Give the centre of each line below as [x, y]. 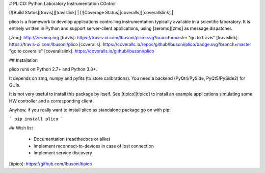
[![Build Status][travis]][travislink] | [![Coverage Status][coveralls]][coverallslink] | [91, 13]
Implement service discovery [63, 153]
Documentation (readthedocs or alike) [72, 139]
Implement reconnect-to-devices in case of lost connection [94, 146]
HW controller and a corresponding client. [52, 101]
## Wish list [21, 128]
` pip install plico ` [36, 119]
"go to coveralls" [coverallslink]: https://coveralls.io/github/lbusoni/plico [82, 51]
